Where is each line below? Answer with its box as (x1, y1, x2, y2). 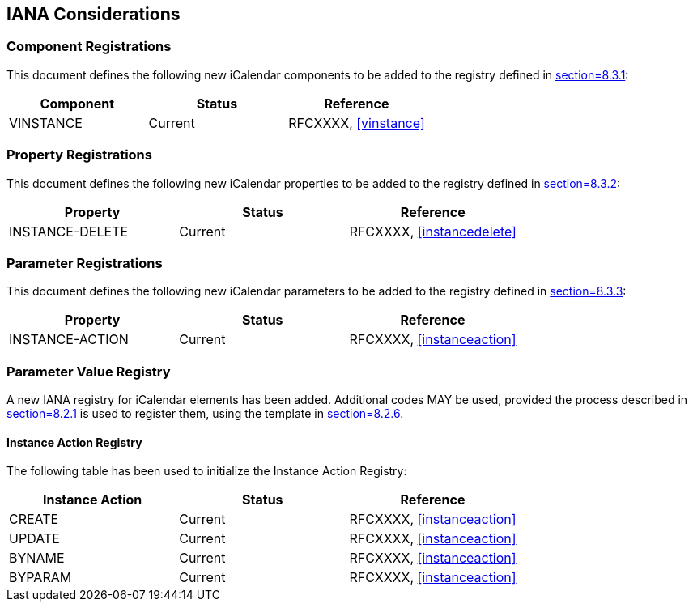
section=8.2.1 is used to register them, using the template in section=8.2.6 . (6, 406, 404, 421)
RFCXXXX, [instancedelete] (349, 223, 517, 240)
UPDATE (9, 530, 60, 547)
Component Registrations (6, 38, 172, 55)
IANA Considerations (6, 4, 181, 24)
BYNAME (9, 550, 65, 567)
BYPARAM (9, 569, 72, 586)
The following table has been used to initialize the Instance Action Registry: (6, 464, 407, 478)
